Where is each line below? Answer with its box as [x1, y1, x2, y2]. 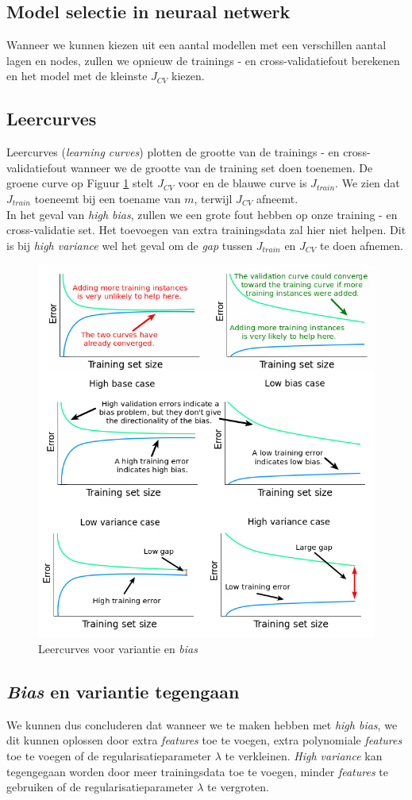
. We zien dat [335, 175, 400, 191]
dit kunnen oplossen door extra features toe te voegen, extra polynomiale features [6, 732, 402, 748]
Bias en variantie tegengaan [6, 679, 240, 703]
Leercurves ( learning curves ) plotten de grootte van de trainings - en [6, 144, 340, 160]
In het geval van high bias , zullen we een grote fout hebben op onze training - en [6, 206, 398, 222]
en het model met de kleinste [6, 67, 148, 84]
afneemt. [256, 190, 298, 206]
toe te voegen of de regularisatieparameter [6, 747, 212, 763]
